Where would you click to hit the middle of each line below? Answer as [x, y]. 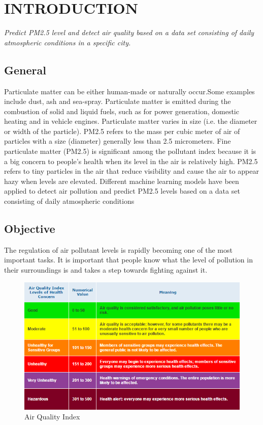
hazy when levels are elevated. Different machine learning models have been [122, 181]
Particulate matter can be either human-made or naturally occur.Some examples [129, 91]
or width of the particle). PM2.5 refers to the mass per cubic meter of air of [122, 131]
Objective [30, 229]
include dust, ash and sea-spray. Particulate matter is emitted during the [118, 101]
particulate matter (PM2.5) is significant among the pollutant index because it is [130, 151]
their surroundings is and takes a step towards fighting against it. [106, 270]
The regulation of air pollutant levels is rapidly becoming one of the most [118, 249]
